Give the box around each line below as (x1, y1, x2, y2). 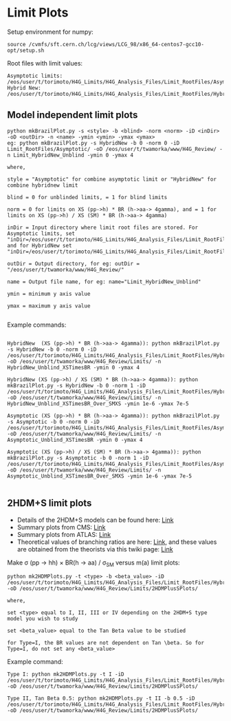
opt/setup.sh (7, 47, 45, 54)
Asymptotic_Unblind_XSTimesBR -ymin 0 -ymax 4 (7, 436, 143, 443)
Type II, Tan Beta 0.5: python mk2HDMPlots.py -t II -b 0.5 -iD (7, 695, 195, 702)
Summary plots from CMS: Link (16, 522, 106, 531)
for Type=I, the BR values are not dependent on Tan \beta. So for (7, 640, 205, 647)
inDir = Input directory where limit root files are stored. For (7, 224, 198, 231)
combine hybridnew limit (7, 181, 78, 189)
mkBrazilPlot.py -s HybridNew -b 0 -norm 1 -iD (7, 382, 146, 389)
